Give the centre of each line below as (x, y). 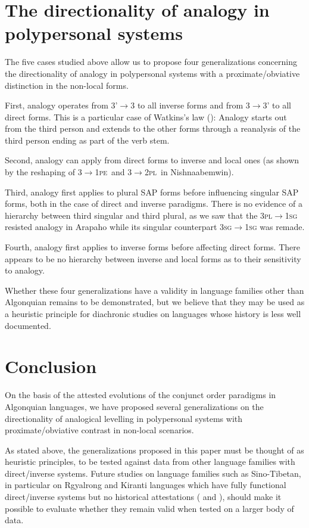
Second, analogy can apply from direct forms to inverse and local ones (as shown (152, 160)
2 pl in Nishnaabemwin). (189, 172)
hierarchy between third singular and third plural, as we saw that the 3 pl (139, 215)
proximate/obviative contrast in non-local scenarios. (99, 430)
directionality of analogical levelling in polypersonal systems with (124, 418)
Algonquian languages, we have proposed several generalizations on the (134, 406)
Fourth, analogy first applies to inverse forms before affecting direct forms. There (152, 247)
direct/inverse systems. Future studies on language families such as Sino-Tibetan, (153, 473)
